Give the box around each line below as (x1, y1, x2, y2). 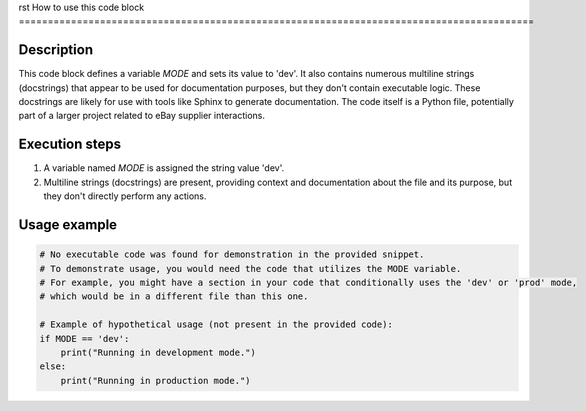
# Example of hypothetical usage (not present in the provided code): (39, 319, 394, 330)
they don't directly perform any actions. (43, 190, 207, 202)
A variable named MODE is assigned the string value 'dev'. (43, 162, 285, 174)
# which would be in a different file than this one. (39, 291, 309, 302)
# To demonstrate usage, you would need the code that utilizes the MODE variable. (39, 263, 462, 274)
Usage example (18, 216, 118, 233)
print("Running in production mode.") (60, 375, 251, 386)
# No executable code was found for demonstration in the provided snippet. (39, 249, 425, 260)
